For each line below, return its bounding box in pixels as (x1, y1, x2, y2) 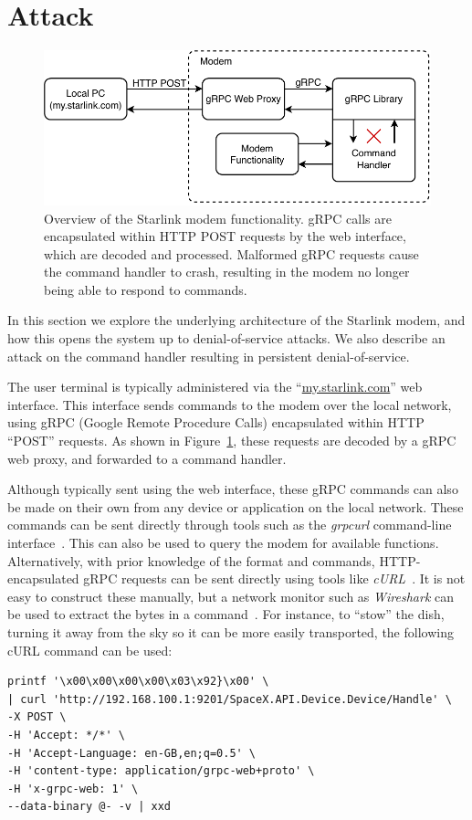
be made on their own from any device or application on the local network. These (7, 497, 464, 516)
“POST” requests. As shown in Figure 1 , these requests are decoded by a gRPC (7, 431, 456, 450)
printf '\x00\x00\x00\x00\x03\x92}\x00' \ (7, 675, 269, 689)
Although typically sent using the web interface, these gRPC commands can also (7, 479, 458, 499)
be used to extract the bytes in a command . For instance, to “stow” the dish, (7, 604, 445, 624)
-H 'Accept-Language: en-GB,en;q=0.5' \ (7, 746, 257, 760)
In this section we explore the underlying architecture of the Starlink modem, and (7, 310, 466, 330)
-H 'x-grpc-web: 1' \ (7, 782, 139, 795)
